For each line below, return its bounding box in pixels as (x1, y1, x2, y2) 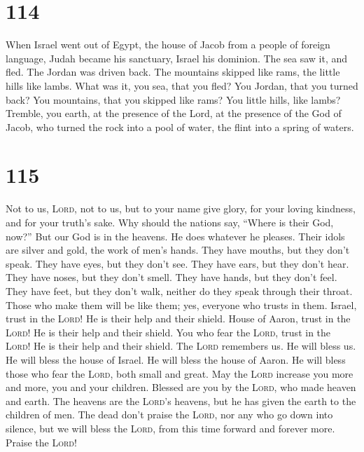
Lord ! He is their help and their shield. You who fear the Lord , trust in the (6, 324, 331, 339)
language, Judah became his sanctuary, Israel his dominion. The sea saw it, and (6, 50, 348, 65)
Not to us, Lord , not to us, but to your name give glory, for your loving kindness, (6, 201, 356, 216)
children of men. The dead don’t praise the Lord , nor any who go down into (6, 407, 333, 422)
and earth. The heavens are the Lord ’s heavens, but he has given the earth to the (6, 393, 356, 408)
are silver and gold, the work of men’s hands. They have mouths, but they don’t (6, 242, 350, 257)
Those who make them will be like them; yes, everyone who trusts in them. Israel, (6, 297, 357, 312)
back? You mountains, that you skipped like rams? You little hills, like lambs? (6, 92, 341, 107)
